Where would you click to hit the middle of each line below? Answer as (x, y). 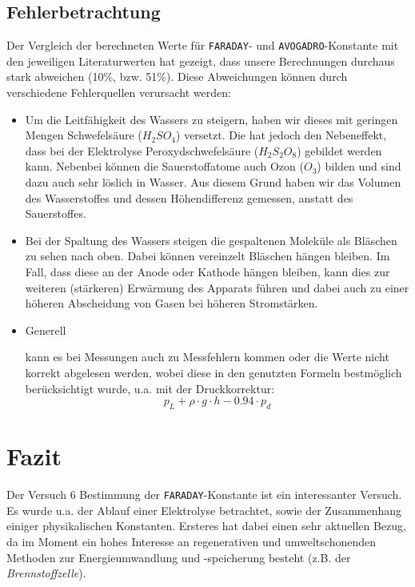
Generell (46, 330)
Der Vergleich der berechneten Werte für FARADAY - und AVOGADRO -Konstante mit (203, 45)
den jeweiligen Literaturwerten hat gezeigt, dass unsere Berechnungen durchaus (201, 60)
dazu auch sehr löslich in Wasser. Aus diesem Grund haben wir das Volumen (213, 182)
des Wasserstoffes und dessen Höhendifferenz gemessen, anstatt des (189, 197)
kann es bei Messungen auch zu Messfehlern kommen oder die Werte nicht (207, 357)
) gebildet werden (339, 150)
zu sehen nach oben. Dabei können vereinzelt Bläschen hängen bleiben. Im (207, 256)
